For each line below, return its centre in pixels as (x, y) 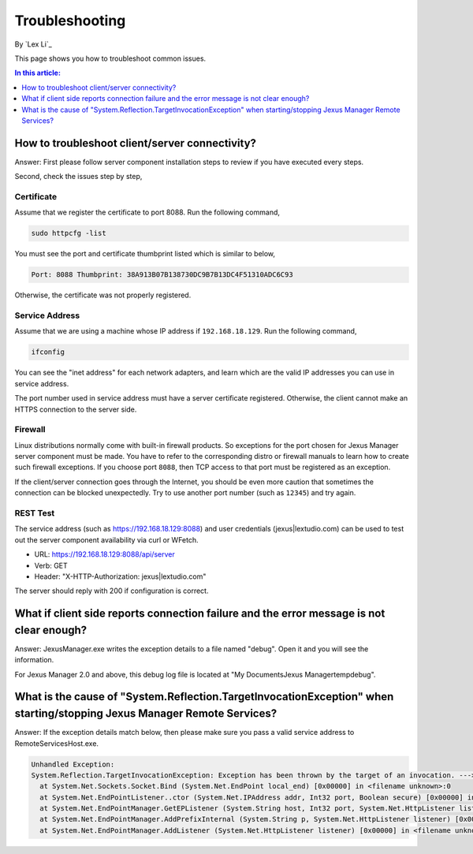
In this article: (37, 73)
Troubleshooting (70, 21)
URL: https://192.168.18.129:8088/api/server (104, 554)
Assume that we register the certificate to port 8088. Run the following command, (147, 212)
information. (34, 660)
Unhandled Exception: (73, 764)
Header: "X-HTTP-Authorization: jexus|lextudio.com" (120, 576)
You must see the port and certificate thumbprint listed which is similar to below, (145, 254)
